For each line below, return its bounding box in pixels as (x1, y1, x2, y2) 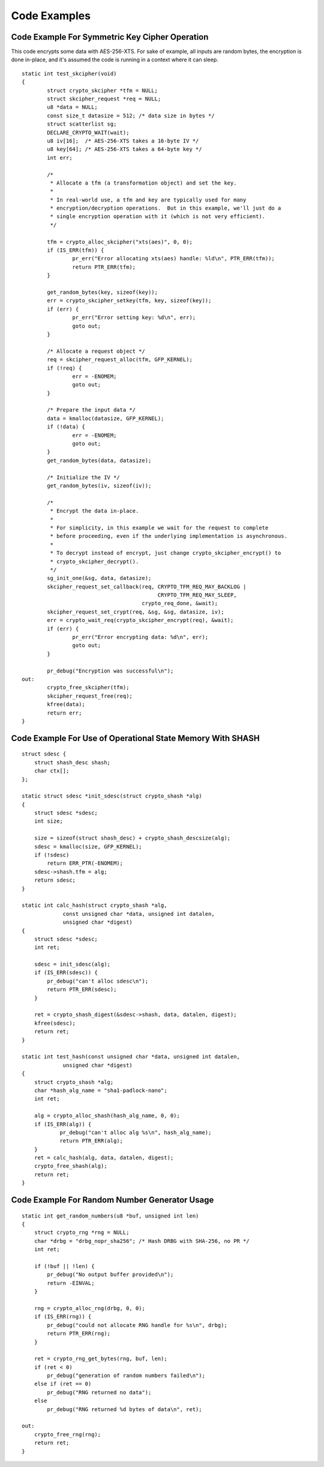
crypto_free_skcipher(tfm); (47, 684, 130, 691)
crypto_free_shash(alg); (34, 1163, 107, 1170)
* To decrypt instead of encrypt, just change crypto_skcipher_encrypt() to (50, 550, 281, 557)
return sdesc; (34, 877, 76, 883)
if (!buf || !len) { (34, 1263, 95, 1269)
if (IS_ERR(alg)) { (34, 1121, 92, 1127)
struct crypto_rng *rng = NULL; (34, 1229, 130, 1236)
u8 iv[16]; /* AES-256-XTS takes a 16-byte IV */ (47, 137, 199, 144)
